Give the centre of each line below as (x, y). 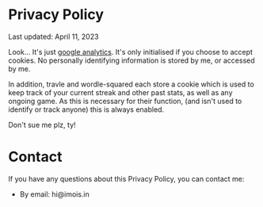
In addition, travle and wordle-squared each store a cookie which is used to (131, 84)
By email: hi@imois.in (54, 194)
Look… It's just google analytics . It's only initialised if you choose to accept (131, 52)
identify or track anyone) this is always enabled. (86, 109)
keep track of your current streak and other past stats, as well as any (120, 92)
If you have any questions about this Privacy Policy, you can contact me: (126, 178)
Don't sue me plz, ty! (42, 125)
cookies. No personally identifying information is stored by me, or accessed (131, 60)
